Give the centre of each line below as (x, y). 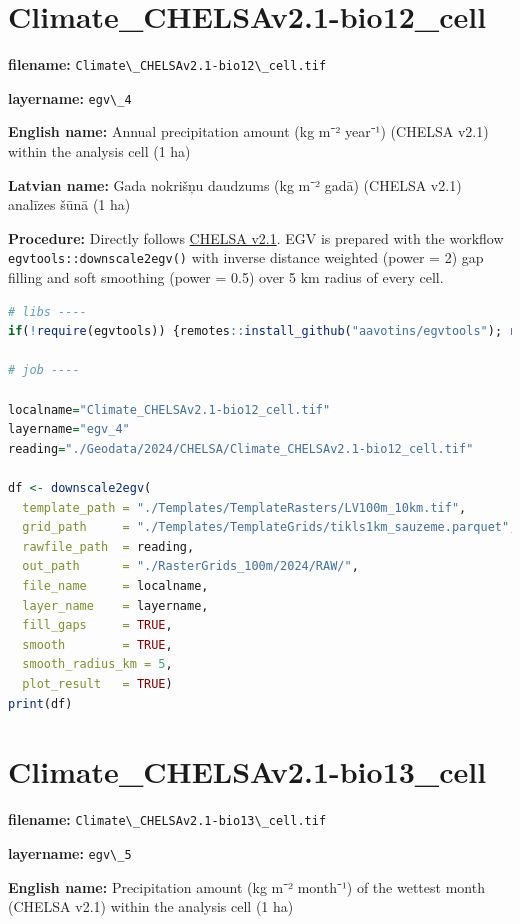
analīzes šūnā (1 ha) (69, 204)
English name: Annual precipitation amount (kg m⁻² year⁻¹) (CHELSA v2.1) (248, 131)
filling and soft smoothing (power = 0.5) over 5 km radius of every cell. (226, 277)
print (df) (40, 703)
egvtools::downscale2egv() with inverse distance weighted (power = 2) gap (246, 257)
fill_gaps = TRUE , (97, 625)
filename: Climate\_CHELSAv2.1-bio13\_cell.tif (167, 819)
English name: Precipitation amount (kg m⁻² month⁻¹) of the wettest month (246, 886)
